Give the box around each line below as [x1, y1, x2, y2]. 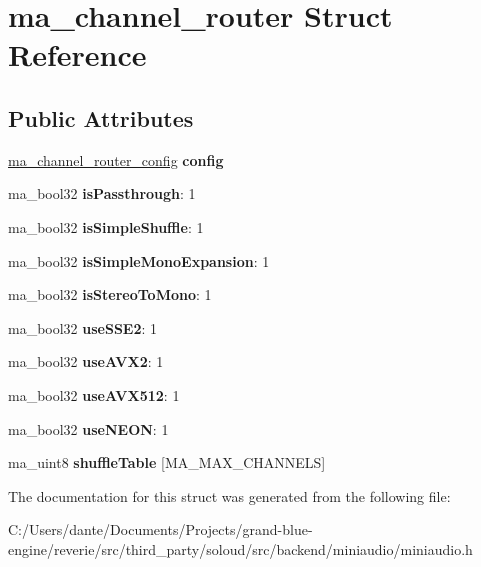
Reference [8, 34, 147, 75]
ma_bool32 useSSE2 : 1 [8, 317, 158, 338]
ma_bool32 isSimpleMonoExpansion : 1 [8, 250, 270, 271]
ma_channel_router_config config [8, 149, 224, 170]
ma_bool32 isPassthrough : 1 [8, 183, 196, 204]
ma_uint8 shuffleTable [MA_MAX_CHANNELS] [8, 452, 326, 473]
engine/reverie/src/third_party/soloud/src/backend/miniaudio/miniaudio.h [8, 538, 473, 559]
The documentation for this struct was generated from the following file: [8, 485, 451, 506]
